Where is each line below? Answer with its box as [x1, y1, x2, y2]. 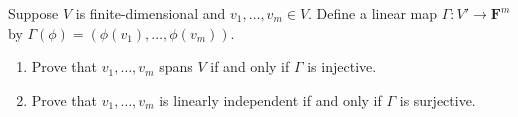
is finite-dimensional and [75, 3, 226, 23]
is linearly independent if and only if [159, 89, 382, 110]
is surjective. [399, 89, 476, 110]
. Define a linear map [308, 3, 438, 23]
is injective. [307, 56, 377, 77]
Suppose [8, 3, 59, 23]
